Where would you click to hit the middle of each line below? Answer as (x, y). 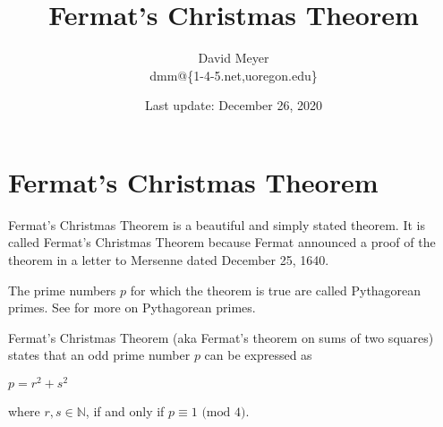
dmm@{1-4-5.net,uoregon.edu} (234, 75)
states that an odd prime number (99, 355)
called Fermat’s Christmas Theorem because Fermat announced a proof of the (222, 242)
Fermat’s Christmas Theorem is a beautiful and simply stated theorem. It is (217, 224)
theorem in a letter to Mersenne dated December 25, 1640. (169, 260)
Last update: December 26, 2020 (234, 105)
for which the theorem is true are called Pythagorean (276, 290)
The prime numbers (62, 290)
